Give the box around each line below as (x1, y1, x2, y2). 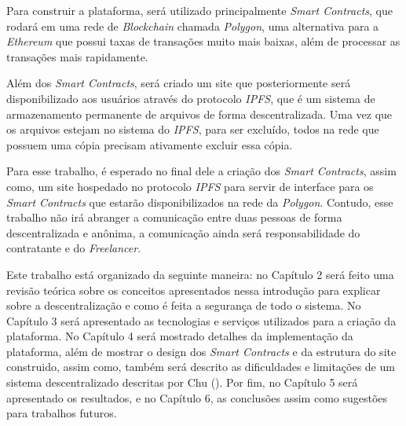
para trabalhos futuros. (6, 405, 117, 421)
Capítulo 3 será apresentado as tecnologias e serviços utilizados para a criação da (6, 312, 397, 329)
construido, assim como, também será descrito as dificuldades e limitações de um (6, 358, 395, 375)
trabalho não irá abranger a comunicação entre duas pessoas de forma (6, 209, 342, 226)
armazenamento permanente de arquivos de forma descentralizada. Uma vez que (6, 105, 393, 122)
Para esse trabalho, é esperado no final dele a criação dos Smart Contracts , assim (6, 163, 397, 179)
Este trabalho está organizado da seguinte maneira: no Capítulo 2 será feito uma (6, 266, 394, 282)
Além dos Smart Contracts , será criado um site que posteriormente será (6, 75, 351, 91)
